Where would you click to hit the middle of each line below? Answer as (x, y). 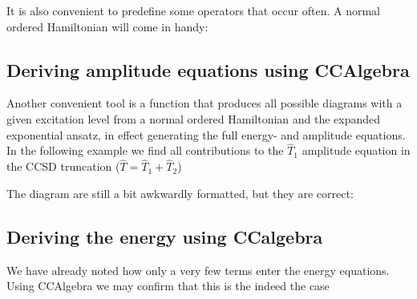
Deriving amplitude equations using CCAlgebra (208, 69)
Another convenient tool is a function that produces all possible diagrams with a (204, 103)
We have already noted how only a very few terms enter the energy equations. (198, 270)
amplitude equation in (356, 150)
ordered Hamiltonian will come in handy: (107, 26)
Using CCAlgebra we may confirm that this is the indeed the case (168, 286)
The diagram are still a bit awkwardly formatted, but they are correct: (180, 193)
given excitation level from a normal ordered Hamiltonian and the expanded (194, 118)
